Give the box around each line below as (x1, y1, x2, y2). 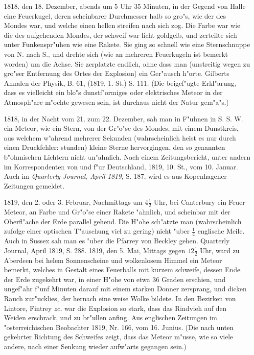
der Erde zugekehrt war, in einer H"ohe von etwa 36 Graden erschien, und (4, 274, 226, 284)
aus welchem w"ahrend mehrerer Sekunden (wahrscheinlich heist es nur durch (4, 132, 236, 142)
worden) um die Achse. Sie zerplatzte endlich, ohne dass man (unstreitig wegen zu (4, 58, 250, 69)
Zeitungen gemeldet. (4, 180, 65, 190)
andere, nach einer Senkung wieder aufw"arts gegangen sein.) (4, 341, 187, 351)
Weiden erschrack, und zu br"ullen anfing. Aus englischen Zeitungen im (4, 312, 217, 323)
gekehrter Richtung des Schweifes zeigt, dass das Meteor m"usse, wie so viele (4, 331, 233, 342)
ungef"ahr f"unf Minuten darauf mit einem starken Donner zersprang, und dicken (4, 284, 247, 294)
